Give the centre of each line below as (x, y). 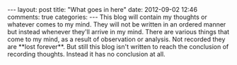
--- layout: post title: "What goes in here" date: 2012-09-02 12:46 (103, 9)
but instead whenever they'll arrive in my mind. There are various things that (118, 32)
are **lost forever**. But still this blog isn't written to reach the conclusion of (118, 46)
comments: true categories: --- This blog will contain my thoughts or (107, 17)
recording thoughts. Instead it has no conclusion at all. (86, 54)
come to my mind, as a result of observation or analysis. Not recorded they (116, 39)
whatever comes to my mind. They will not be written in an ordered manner (117, 24)
